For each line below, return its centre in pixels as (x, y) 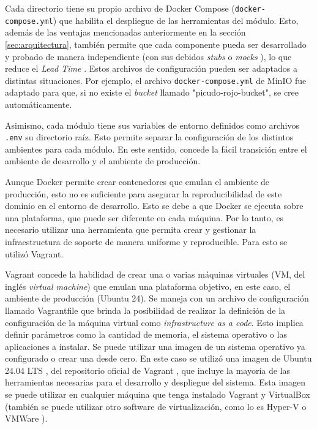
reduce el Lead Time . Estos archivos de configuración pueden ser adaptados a (151, 68)
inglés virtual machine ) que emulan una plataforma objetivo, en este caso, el (148, 286)
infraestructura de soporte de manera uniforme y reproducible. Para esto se (146, 241)
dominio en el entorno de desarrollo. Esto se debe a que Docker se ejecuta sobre (154, 206)
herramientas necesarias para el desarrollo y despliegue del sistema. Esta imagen (155, 382)
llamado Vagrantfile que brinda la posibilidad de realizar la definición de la (145, 310)
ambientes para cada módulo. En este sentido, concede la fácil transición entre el (156, 149)
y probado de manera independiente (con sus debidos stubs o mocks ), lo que (148, 56)
